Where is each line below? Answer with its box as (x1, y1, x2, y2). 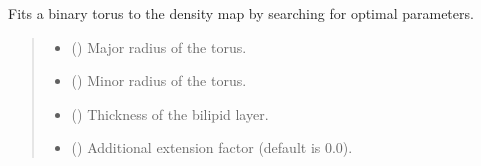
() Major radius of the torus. (71, 36, 247, 57)
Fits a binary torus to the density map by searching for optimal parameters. (8, 3, 474, 23)
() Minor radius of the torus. (71, 70, 247, 91)
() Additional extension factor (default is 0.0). (71, 137, 353, 158)
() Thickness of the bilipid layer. (71, 103, 269, 124)
